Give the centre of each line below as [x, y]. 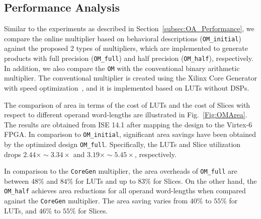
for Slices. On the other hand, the [205, 180]
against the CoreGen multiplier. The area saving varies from [96, 201]
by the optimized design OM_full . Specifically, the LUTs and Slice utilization [122, 144]
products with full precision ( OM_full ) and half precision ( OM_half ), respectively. [129, 58]
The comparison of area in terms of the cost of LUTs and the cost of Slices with [127, 104]
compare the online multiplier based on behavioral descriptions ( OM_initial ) [123, 38]
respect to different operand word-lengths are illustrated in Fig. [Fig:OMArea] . [126, 115]
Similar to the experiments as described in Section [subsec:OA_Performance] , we [129, 28]
